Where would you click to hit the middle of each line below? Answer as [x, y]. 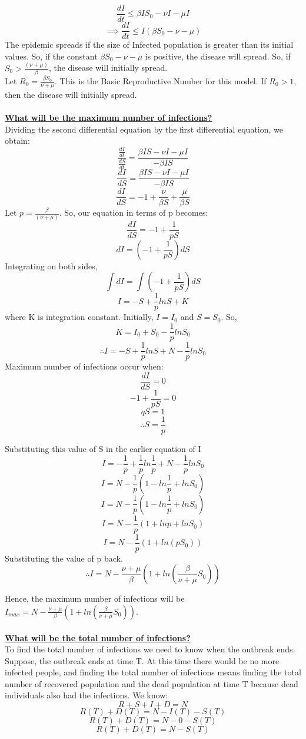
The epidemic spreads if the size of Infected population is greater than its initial [149, 44]
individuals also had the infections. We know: [87, 695]
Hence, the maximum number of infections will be [95, 598]
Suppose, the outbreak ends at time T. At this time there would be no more [142, 660]
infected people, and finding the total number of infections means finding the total [153, 672]
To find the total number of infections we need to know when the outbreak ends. [150, 649]
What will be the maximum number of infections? [109, 117]
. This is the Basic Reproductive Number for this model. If [160, 80]
